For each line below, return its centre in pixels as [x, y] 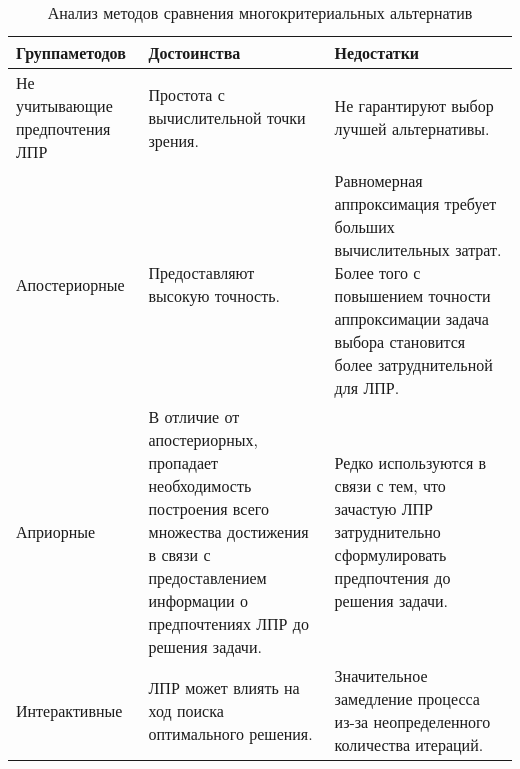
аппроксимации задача [411, 318]
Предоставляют [201, 272]
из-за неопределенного [412, 721]
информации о [198, 600]
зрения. [173, 140]
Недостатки [377, 52]
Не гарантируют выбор [414, 105]
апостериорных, [203, 439]
